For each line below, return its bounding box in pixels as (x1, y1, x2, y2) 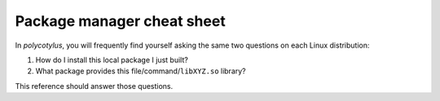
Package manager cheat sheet (15, 12, 226, 30)
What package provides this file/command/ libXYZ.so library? (35, 66, 246, 76)
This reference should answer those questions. (15, 81, 174, 90)
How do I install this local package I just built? (35, 55, 189, 65)
